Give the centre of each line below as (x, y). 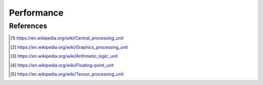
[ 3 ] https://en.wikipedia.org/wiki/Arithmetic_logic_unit (64, 56)
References (28, 26)
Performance (36, 13)
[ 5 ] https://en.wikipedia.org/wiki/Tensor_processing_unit (67, 74)
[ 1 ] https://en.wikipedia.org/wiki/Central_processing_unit (67, 38)
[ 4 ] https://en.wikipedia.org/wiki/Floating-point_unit (62, 65)
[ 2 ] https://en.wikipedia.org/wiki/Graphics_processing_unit (69, 47)
